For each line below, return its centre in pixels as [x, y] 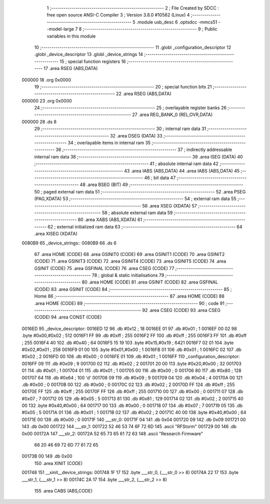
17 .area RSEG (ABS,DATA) [70, 68]
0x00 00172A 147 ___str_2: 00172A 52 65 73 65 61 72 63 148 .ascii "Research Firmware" [112, 433]
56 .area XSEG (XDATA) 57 [169, 205]
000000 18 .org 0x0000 [46, 79]
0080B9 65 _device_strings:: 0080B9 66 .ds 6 [69, 243]
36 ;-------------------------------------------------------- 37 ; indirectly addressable [144, 149]
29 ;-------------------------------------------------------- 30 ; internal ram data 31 [120, 129]
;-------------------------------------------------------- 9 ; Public [150, 29]
